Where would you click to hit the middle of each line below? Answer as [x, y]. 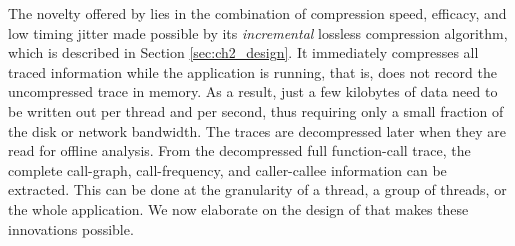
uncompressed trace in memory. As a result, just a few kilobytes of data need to [253, 91]
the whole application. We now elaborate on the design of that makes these [238, 208]
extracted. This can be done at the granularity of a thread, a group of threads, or [257, 189]
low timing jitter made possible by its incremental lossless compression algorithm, [258, 32]
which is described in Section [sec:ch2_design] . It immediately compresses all [243, 52]
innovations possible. [71, 228]
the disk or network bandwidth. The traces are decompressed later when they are [257, 130]
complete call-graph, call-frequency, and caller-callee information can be [227, 169]
